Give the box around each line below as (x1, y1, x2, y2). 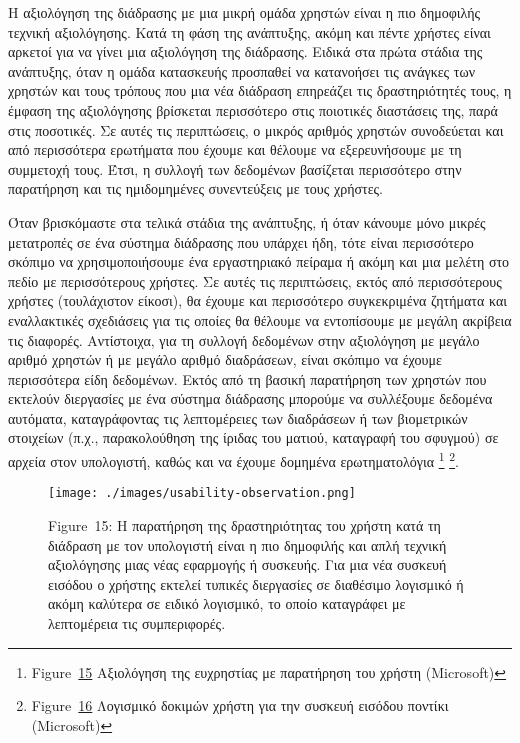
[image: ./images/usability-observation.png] (48, 486, 356, 501)
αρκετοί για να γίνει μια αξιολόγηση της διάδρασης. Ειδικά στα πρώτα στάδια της (8, 41, 483, 62)
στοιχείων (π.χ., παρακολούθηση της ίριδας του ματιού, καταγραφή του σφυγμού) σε (8, 427, 499, 448)
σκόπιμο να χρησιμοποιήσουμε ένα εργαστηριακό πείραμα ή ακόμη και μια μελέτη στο (8, 251, 510, 272)
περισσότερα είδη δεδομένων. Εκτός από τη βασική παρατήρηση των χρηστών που (8, 368, 487, 389)
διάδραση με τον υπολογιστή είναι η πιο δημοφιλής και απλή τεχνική (48, 534, 447, 555)
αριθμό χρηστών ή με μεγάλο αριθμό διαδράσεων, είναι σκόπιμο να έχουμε (8, 349, 442, 370)
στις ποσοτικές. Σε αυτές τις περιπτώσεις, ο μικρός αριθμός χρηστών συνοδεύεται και (8, 119, 504, 140)
